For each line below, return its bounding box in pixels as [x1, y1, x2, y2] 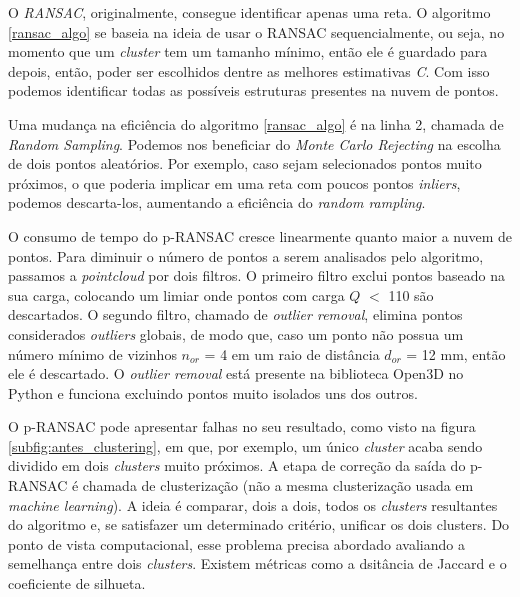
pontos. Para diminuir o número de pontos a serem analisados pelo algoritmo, [8, 245, 484, 266]
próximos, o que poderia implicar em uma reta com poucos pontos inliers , [8, 172, 461, 193]
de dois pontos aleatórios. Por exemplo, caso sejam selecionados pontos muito [8, 153, 482, 174]
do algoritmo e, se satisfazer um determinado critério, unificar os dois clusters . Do [8, 514, 510, 535]
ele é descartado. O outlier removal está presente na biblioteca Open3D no [8, 363, 464, 384]
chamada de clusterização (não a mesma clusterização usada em [82, 475, 474, 496]
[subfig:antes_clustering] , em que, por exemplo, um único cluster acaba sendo [8, 435, 483, 456]
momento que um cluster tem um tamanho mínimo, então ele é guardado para [8, 41, 488, 62]
